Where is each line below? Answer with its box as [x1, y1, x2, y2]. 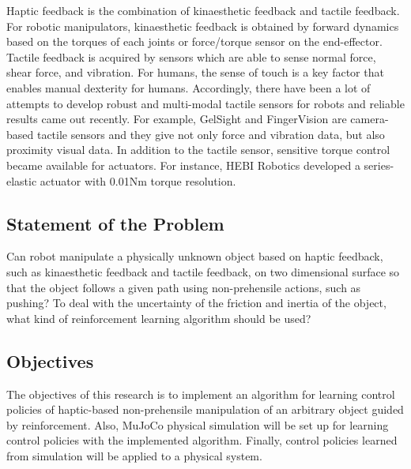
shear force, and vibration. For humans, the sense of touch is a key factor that [6, 64, 384, 81]
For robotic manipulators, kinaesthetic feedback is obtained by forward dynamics [6, 17, 399, 34]
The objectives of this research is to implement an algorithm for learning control [6, 385, 395, 402]
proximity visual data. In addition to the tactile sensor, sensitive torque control [6, 141, 390, 158]
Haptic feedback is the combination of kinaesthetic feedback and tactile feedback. [6, 2, 400, 18]
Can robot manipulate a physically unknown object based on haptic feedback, [6, 248, 383, 265]
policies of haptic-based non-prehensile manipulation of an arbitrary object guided [6, 401, 404, 418]
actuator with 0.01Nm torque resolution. [40, 172, 236, 189]
